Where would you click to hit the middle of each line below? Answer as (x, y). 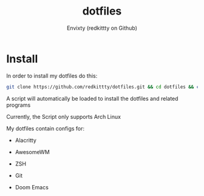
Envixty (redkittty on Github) (102, 28)
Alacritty (25, 140)
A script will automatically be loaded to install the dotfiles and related (92, 98)
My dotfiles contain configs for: (46, 128)
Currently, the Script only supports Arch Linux (64, 117)
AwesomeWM (32, 152)
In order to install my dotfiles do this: (52, 76)
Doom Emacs (32, 187)
